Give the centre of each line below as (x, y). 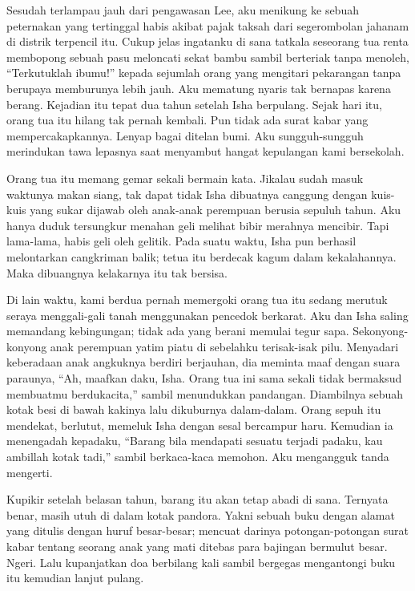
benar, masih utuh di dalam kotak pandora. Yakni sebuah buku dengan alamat (201, 514)
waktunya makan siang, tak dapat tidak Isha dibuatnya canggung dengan (187, 194)
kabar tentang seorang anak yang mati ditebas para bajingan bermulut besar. (197, 546)
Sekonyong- (381, 331)
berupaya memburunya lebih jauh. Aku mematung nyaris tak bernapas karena (199, 88)
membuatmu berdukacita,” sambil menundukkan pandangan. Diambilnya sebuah (205, 393)
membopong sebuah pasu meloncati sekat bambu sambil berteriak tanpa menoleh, (208, 57)
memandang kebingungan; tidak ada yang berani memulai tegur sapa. (178, 331)
